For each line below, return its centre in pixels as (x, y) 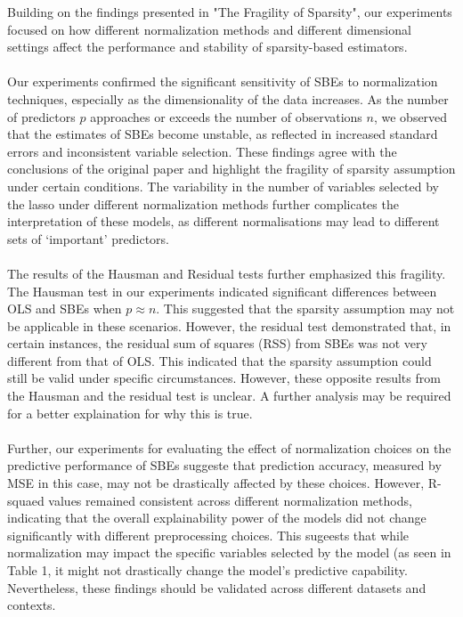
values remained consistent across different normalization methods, (230, 500)
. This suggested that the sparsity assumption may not (305, 308)
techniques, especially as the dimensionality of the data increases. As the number (228, 98)
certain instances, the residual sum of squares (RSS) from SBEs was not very (217, 343)
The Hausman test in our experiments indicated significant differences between (222, 291)
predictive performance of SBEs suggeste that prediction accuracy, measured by (224, 465)
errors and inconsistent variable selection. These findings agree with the (202, 151)
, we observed (410, 116)
